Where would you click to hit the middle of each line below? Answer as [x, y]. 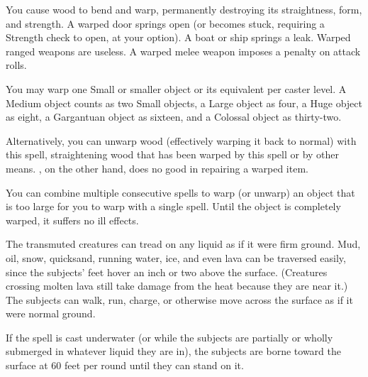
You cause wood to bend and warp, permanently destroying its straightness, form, [184, 9]
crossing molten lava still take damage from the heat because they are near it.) [177, 286]
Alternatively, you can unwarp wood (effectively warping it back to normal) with [181, 140]
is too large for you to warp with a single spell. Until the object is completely [173, 206]
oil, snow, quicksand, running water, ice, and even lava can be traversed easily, [176, 257]
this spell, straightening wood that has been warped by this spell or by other [173, 154]
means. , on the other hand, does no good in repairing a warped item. [157, 168]
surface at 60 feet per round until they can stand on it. [125, 365]
